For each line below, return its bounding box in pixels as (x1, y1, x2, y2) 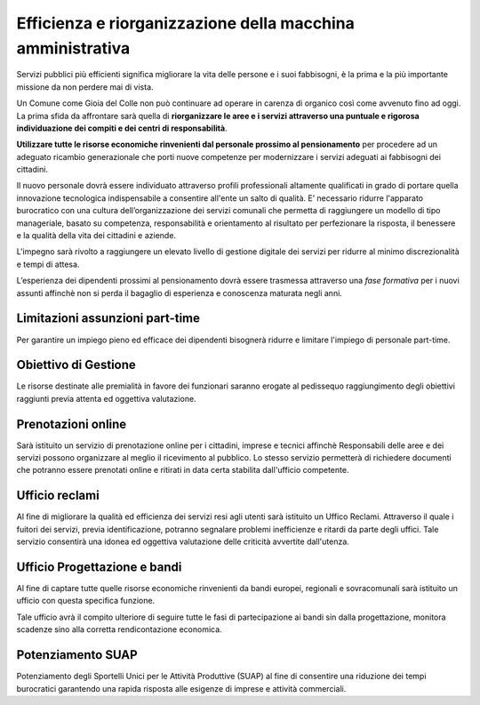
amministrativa (16, 38, 131, 58)
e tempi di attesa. (16, 259, 80, 269)
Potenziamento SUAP (16, 647, 138, 662)
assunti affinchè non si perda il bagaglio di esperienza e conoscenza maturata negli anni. (16, 287, 342, 298)
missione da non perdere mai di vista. (16, 81, 155, 92)
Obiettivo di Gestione (16, 357, 137, 373)
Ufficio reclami (16, 488, 100, 503)
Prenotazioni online (16, 416, 127, 431)
